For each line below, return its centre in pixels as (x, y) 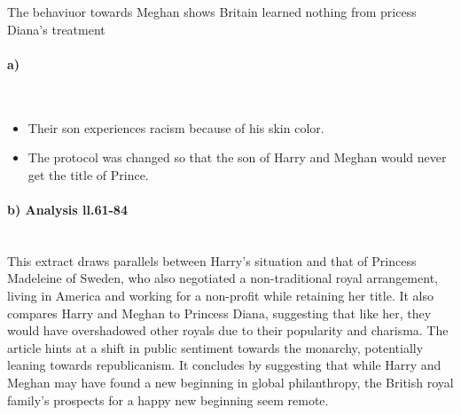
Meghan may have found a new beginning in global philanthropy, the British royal (230, 382)
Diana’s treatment (56, 29)
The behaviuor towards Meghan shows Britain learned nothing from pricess (212, 12)
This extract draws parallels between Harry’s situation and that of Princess (212, 260)
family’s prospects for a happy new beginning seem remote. (168, 399)
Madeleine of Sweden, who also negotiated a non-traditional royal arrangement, (223, 278)
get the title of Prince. (88, 174)
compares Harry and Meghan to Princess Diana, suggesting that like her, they (219, 313)
